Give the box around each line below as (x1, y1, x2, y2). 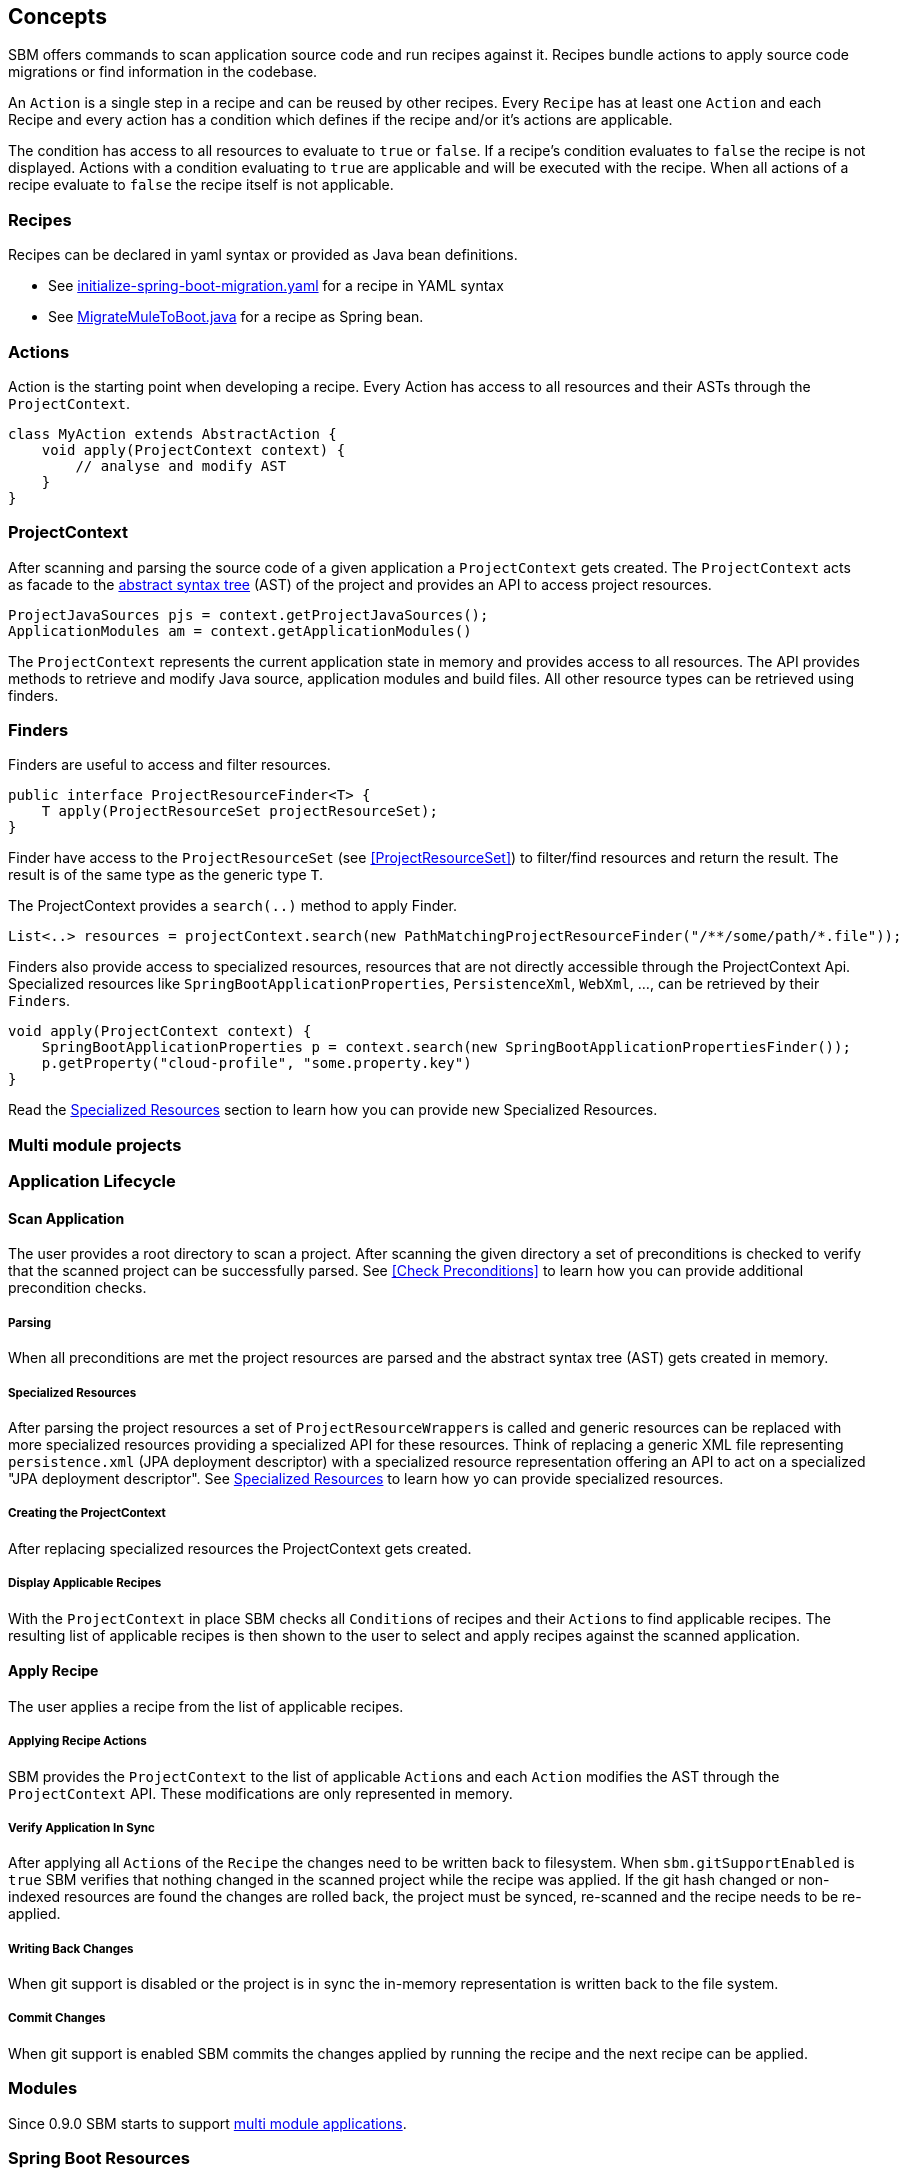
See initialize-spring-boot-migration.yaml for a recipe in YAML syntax (48, 277, 504, 295)
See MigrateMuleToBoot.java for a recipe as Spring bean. (48, 308, 424, 326)
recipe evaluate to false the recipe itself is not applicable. (8, 176, 394, 194)
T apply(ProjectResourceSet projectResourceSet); (41, 803, 438, 820)
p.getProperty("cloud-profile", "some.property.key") (41, 1055, 472, 1072)
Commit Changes (8, 2011, 106, 2026)
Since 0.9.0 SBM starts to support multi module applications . (8, 2114, 407, 2132)
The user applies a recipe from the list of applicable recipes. (8, 1697, 404, 1715)
